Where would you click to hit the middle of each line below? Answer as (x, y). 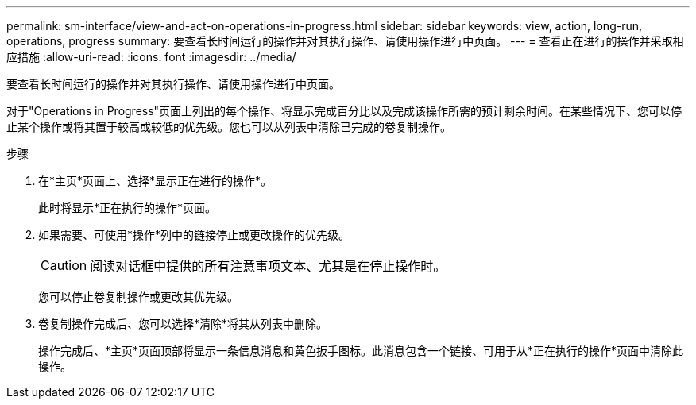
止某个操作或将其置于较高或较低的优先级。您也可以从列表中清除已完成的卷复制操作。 (229, 127)
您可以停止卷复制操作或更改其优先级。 (138, 297)
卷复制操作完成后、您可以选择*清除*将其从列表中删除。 (183, 324)
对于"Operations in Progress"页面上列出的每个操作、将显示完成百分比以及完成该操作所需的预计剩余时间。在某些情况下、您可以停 (344, 111)
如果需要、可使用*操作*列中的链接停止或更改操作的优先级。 (194, 235)
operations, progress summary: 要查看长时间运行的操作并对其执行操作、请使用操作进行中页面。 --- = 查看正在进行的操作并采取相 (345, 41)
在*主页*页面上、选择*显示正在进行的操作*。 (155, 181)
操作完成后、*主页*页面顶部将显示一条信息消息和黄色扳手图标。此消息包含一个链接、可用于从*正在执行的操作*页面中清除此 (361, 351)
